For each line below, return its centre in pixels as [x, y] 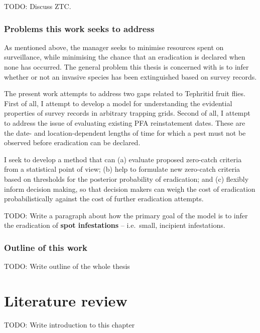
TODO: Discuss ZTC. [38, 6]
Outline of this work [46, 247]
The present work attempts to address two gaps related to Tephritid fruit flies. [125, 93]
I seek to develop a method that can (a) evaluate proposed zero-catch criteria [123, 159]
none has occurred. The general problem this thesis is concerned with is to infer [126, 67]
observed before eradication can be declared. [72, 142]
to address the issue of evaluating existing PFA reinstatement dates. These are [125, 122]
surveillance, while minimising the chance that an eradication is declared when [125, 57]
